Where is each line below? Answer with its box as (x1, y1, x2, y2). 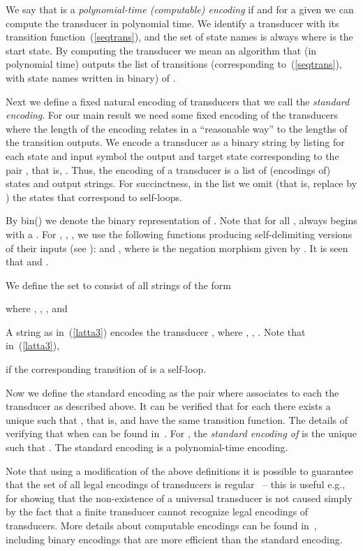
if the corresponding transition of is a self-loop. (6, 362, 207, 376)
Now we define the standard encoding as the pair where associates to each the (6, 385, 339, 399)
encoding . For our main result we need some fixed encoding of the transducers (6, 108, 339, 122)
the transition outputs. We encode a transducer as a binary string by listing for (6, 135, 345, 149)
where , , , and (6, 301, 68, 316)
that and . (6, 254, 49, 269)
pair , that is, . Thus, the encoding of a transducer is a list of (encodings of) (6, 162, 331, 177)
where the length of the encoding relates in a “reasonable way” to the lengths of (6, 121, 348, 135)
